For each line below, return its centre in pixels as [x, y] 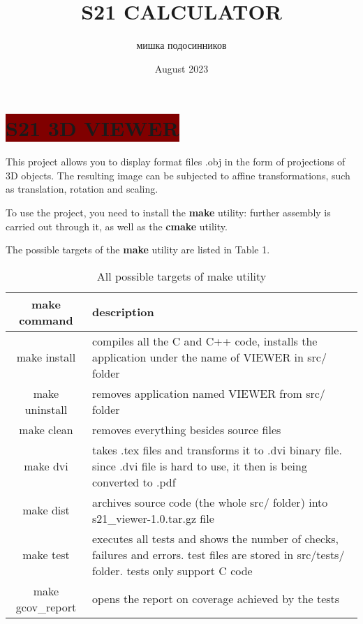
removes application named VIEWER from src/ [208, 393]
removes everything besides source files [186, 429]
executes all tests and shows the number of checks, [215, 538]
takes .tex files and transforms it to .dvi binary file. [217, 450]
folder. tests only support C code [172, 570]
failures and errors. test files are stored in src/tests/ [218, 554]
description [123, 312]
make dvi [46, 466]
